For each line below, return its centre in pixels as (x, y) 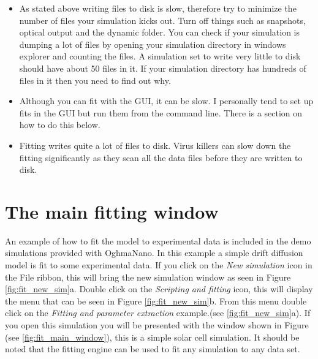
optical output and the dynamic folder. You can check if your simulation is (160, 32)
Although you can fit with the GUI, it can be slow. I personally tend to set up (166, 101)
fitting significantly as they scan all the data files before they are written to (161, 157)
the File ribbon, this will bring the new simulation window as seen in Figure (148, 277)
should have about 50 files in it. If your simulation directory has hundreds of (163, 68)
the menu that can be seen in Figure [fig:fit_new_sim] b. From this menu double (156, 300)
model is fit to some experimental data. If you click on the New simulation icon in (159, 265)
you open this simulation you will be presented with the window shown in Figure (157, 325)
